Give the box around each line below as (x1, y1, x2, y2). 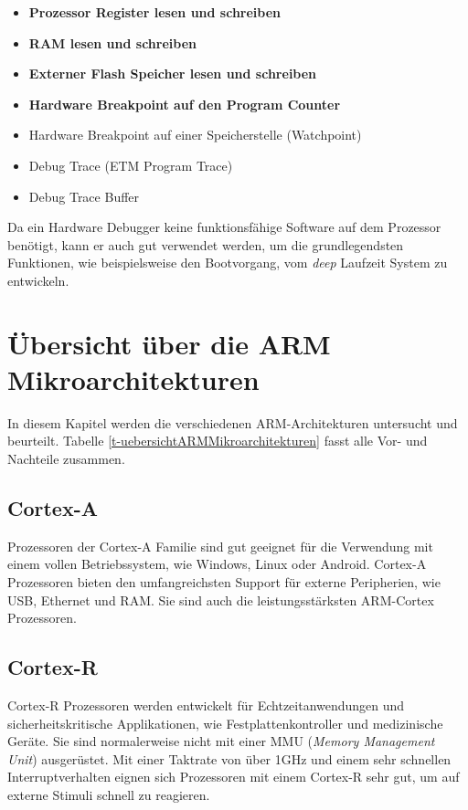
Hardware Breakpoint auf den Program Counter (28, 94, 341, 113)
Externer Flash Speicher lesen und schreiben (28, 64, 317, 83)
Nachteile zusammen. (7, 449, 125, 468)
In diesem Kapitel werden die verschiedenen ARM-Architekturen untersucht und (7, 413, 458, 432)
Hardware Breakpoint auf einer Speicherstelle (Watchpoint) (28, 125, 362, 144)
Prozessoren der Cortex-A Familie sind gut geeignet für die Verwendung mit (7, 536, 433, 555)
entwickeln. (7, 270, 69, 289)
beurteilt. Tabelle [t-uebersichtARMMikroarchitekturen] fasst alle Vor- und (7, 431, 428, 450)
